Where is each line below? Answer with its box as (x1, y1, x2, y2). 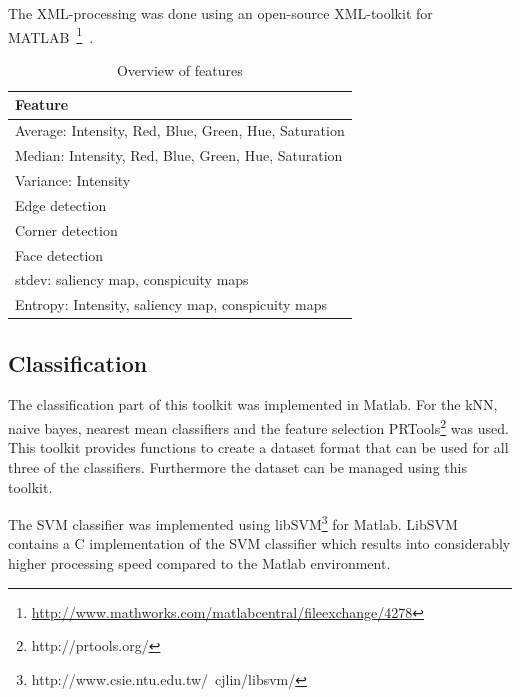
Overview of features (116, 59, 243, 80)
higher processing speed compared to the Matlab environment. (8, 552, 391, 573)
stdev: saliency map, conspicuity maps (15, 269, 249, 290)
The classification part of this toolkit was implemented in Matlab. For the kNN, (8, 394, 498, 415)
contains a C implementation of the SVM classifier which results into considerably (8, 533, 511, 554)
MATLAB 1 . (8, 23, 94, 47)
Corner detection (15, 219, 118, 240)
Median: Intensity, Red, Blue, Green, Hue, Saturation (15, 145, 343, 166)
